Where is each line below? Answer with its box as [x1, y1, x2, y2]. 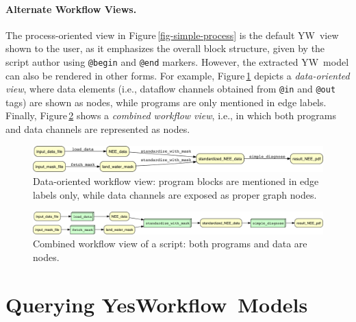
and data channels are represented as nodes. [5, 122, 190, 136]
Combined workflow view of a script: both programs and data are [33, 236, 307, 251]
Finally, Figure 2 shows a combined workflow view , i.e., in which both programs [5, 108, 336, 123]
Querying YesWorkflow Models [5, 290, 308, 318]
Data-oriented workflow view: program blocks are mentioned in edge [33, 174, 319, 188]
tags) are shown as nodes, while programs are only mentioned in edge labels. [5, 95, 327, 109]
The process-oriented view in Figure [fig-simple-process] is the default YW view [5, 27, 339, 42]
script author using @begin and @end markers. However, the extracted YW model [5, 54, 349, 69]
